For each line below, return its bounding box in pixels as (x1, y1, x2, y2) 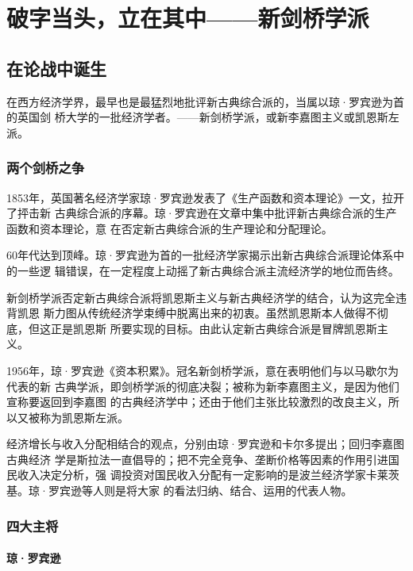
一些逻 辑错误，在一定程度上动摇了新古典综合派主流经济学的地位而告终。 (17, 262, 399, 278)
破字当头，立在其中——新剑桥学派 (6, 2, 369, 34)
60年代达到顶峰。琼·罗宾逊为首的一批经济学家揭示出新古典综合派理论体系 (6, 247, 393, 263)
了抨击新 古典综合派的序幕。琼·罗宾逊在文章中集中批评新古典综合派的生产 (6, 205, 397, 221)
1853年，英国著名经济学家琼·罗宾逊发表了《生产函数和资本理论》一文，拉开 (6, 189, 404, 205)
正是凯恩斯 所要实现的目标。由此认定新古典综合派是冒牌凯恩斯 (50, 320, 377, 336)
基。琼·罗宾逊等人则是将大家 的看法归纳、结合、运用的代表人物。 (6, 482, 353, 499)
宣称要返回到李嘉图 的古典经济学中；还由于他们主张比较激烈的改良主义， (6, 393, 388, 410)
